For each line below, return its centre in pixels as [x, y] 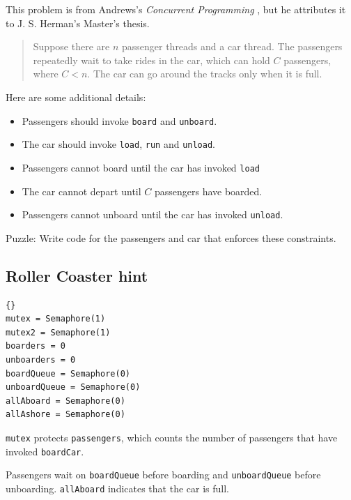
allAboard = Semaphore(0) [65, 401]
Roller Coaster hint [77, 275]
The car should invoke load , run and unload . [118, 144]
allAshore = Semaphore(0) [65, 415]
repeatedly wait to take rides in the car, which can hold [151, 60]
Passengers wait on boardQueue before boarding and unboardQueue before [163, 475]
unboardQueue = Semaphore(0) [73, 387]
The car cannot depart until [81, 191]
